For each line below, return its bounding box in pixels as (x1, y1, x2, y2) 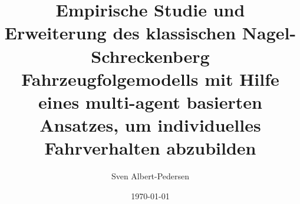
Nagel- (242, 21, 296, 45)
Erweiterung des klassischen (4, 21, 236, 45)
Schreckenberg (91, 44, 210, 68)
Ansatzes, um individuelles (39, 113, 261, 137)
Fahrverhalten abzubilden (44, 136, 256, 160)
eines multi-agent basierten (38, 89, 262, 113)
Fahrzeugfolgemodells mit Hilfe (21, 66, 279, 91)
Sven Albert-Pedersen (111, 170, 190, 182)
